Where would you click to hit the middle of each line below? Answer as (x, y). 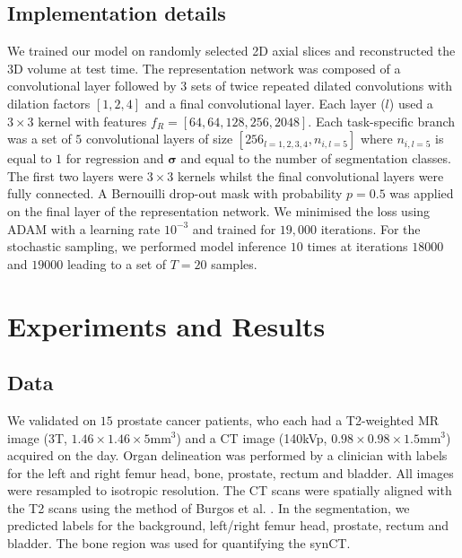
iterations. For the (370, 228)
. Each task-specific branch (382, 121)
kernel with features (92, 121)
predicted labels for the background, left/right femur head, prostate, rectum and (228, 525)
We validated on (52, 419)
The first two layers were (75, 175)
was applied (422, 193)
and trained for (234, 228)
